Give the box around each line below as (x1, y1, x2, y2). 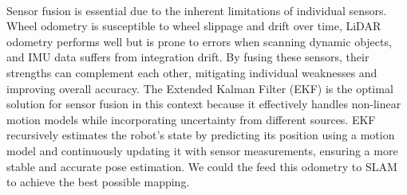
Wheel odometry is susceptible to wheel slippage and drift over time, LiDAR (6, 18, 381, 34)
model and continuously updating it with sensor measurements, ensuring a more (6, 142, 398, 158)
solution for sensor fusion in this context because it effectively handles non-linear (6, 96, 401, 112)
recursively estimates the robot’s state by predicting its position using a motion (6, 127, 395, 143)
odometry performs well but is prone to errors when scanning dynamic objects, (6, 33, 392, 49)
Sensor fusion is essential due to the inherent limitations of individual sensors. (6, 2, 387, 18)
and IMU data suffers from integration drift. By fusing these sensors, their (6, 49, 369, 65)
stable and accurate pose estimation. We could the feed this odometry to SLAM (6, 158, 397, 174)
